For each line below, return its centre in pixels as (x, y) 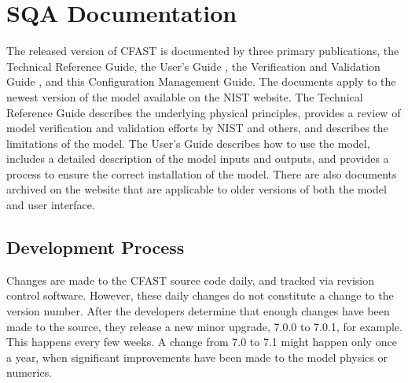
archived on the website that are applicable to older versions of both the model (197, 189)
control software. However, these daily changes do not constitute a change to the (200, 295)
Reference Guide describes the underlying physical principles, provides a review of (204, 112)
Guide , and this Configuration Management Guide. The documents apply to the (201, 81)
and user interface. (51, 205)
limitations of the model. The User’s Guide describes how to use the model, (188, 143)
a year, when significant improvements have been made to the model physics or (197, 357)
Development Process (96, 247)
